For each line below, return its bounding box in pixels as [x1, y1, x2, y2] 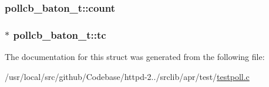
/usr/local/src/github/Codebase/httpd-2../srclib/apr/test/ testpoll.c [5, 70, 250, 82]
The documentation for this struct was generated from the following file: [5, 51, 265, 63]
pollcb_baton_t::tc [13, 27, 106, 42]
